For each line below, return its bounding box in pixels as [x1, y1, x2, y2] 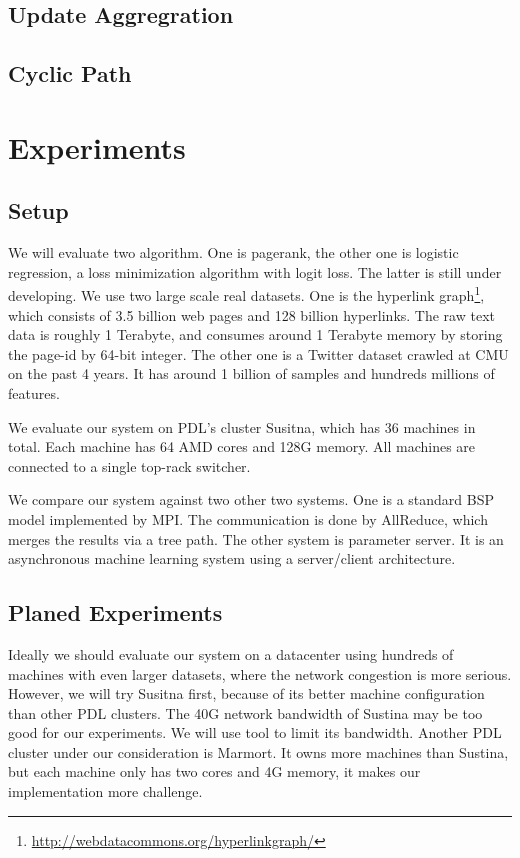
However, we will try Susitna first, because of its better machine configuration [8, 683, 485, 704]
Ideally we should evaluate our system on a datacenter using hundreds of [8, 643, 454, 664]
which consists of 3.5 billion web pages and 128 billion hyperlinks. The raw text [8, 304, 495, 325]
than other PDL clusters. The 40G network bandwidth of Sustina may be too [8, 702, 483, 723]
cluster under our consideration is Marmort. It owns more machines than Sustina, [8, 741, 509, 762]
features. [8, 382, 60, 403]
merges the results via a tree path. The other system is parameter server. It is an [8, 528, 504, 549]
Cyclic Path [8, 58, 132, 89]
